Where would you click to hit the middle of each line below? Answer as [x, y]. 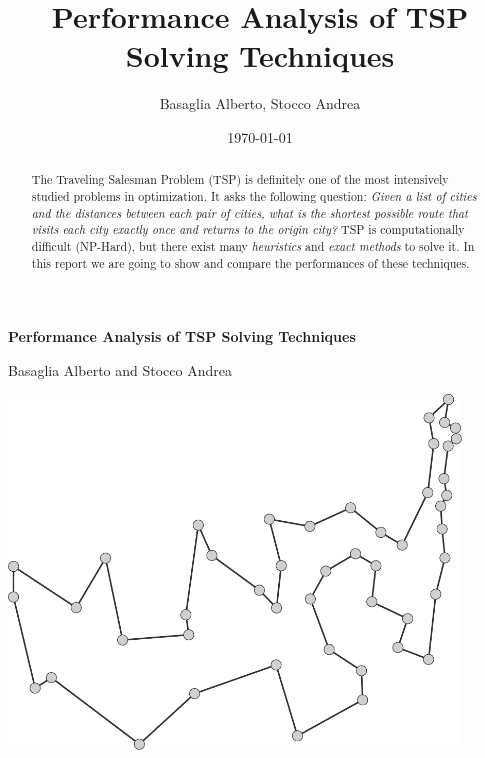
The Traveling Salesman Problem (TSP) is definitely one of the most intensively [240, 179]
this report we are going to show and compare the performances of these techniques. [250, 262]
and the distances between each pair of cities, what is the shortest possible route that [250, 212]
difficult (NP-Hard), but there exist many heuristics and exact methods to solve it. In [253, 245]
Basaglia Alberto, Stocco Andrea [260, 103]
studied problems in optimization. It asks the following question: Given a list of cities [254, 195]
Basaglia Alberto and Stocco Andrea [120, 369]
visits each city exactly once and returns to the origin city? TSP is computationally [248, 229]
